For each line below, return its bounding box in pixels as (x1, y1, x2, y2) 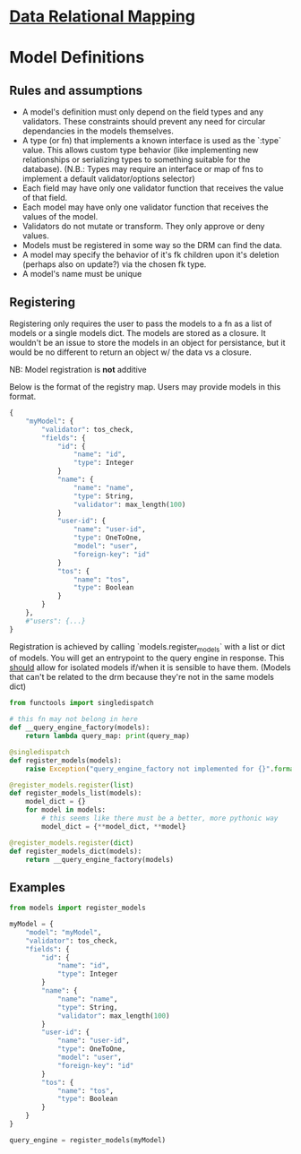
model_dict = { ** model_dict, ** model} (41, 822, 186, 831)
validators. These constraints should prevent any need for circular (21, 116, 266, 127)
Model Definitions (9, 47, 145, 68)
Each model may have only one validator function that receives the (21, 202, 269, 212)
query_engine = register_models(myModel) (9, 1135, 167, 1144)
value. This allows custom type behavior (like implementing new (21, 145, 259, 156)
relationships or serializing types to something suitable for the (21, 154, 251, 165)
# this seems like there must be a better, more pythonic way (41, 814, 279, 823)
